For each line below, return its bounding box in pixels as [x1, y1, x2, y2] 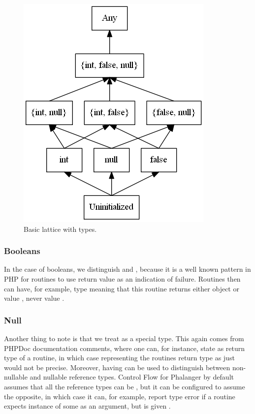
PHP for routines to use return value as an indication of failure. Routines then [4, 274, 241, 284]
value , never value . [4, 293, 64, 303]
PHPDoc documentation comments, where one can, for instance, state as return [4, 343, 245, 353]
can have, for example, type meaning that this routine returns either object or [4, 283, 239, 293]
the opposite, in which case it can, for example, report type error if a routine [4, 391, 235, 401]
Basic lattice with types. [24, 223, 97, 234]
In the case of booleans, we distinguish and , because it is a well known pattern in [4, 264, 251, 274]
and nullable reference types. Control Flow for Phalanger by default [30, 372, 234, 382]
